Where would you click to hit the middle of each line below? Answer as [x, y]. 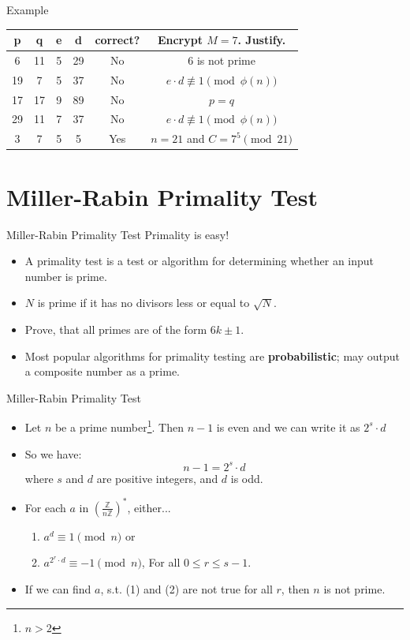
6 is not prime [222, 60]
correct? [117, 40]
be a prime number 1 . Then [119, 426]
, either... [149, 507]
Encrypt [180, 40]
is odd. [247, 478]
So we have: [53, 453]
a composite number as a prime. [102, 371]
